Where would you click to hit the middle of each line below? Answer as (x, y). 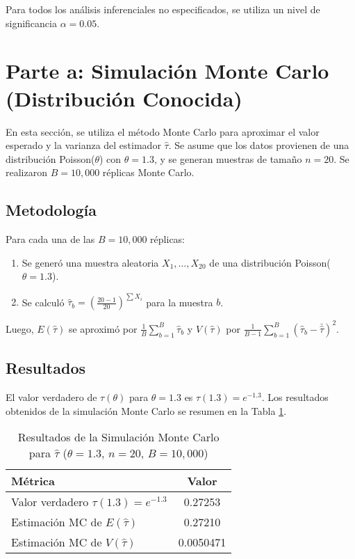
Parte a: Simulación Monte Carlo (167, 71)
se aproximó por (103, 328)
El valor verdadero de (51, 397)
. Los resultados (295, 397)
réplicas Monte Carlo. (148, 172)
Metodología (51, 210)
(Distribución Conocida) (124, 98)
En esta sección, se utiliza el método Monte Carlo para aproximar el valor (163, 131)
